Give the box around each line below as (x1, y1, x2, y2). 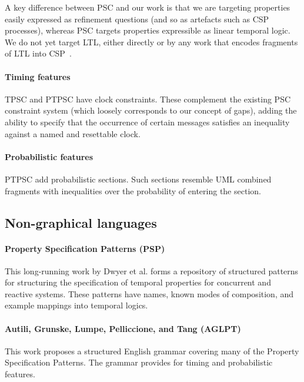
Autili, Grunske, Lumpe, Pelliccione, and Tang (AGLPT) (5, 322, 241, 334)
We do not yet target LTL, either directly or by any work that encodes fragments (5, 35, 298, 48)
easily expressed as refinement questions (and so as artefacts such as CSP (5, 12, 269, 25)
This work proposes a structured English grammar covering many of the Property (5, 344, 299, 357)
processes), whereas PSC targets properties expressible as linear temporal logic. (5, 24, 290, 36)
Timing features (5, 70, 71, 82)
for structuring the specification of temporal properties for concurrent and (5, 276, 271, 288)
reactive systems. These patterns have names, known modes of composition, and (5, 287, 294, 300)
